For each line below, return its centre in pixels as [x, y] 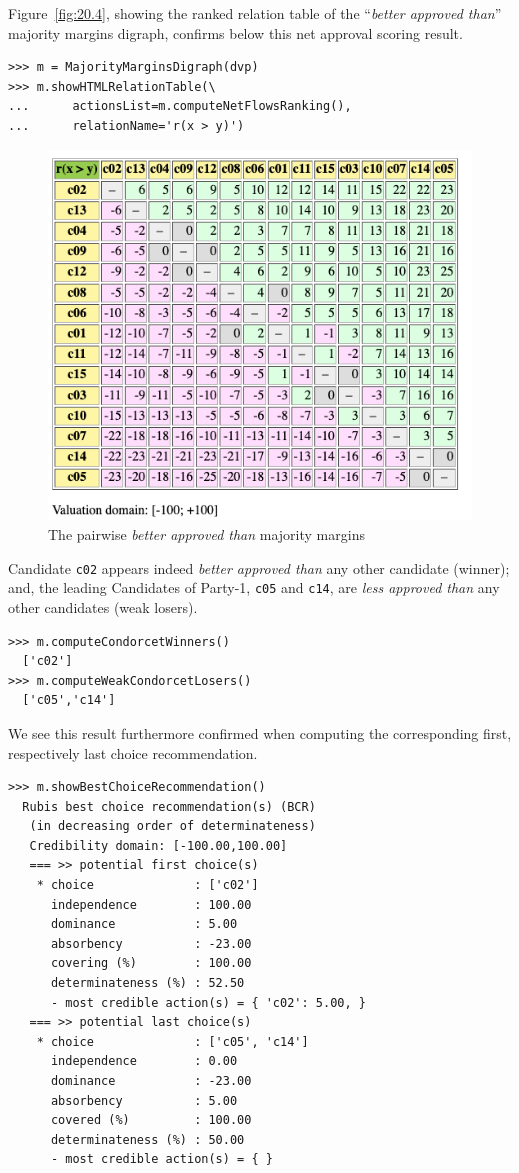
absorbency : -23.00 [151, 943]
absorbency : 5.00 [144, 1100]
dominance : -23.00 [151, 1081]
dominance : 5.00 [144, 924]
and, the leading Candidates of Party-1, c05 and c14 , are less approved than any [254, 587]
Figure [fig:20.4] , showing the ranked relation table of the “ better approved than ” [255, 13]
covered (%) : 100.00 [151, 1120]
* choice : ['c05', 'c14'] [172, 1041]
